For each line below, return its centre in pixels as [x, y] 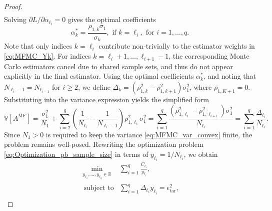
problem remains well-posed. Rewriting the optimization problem [104, 144]
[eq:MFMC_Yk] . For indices [47, 56]
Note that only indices [38, 46]
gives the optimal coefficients [112, 19]
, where [200, 86]
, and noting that [229, 76]
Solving [15, 19]
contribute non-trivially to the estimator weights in [177, 46]
